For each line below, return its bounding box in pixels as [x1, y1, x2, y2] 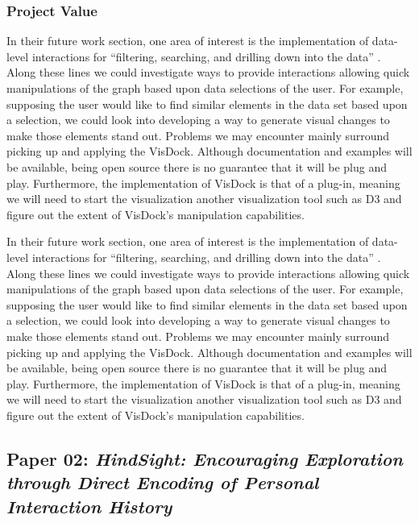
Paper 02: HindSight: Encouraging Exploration [6, 446, 403, 471]
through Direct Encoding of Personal [6, 470, 319, 495]
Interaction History [6, 493, 172, 518]
